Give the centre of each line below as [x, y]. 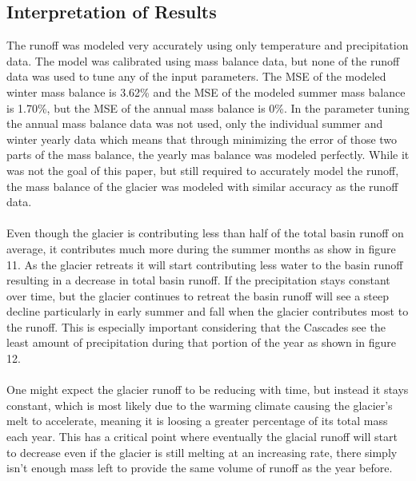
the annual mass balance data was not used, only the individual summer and [195, 123]
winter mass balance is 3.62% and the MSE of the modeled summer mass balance [206, 91]
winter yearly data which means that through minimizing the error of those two [202, 139]
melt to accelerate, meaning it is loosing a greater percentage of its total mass [197, 421]
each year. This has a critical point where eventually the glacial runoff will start [202, 437]
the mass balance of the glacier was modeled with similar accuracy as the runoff [202, 186]
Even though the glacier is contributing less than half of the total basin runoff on [205, 233]
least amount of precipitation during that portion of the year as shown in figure [201, 342]
